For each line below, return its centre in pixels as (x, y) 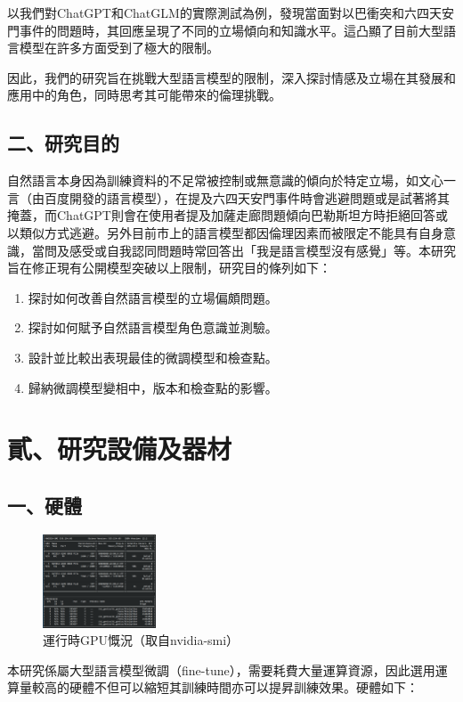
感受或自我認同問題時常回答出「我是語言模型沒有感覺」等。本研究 (262, 250)
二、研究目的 (63, 143)
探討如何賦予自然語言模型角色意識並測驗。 (153, 327)
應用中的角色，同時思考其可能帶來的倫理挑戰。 (144, 95)
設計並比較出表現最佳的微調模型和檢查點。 (153, 357)
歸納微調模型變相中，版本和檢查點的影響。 (153, 387)
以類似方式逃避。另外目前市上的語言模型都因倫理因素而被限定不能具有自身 (225, 232)
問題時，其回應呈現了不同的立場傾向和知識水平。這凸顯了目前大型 (250, 30)
